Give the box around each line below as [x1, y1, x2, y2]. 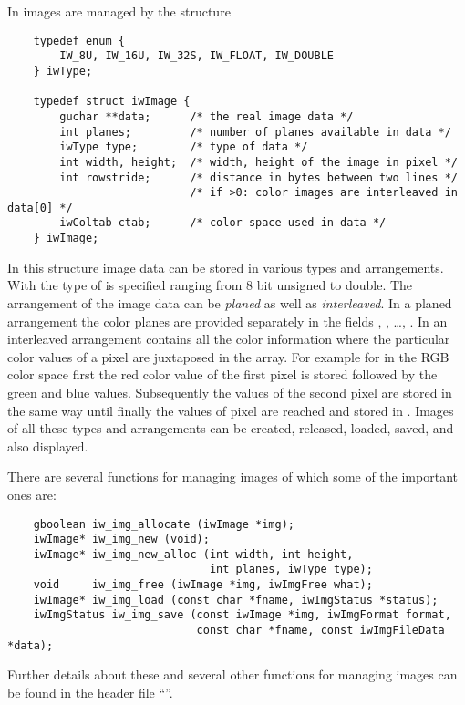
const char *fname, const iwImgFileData [196, 624, 445, 638]
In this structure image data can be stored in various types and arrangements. [7, 257, 444, 276]
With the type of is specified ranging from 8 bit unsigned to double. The [7, 275, 413, 295]
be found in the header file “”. [7, 683, 173, 701]
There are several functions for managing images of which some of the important [7, 467, 458, 486]
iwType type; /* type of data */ [59, 140, 308, 154]
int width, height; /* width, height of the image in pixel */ [59, 155, 458, 169]
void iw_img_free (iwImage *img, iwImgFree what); [33, 578, 373, 592]
